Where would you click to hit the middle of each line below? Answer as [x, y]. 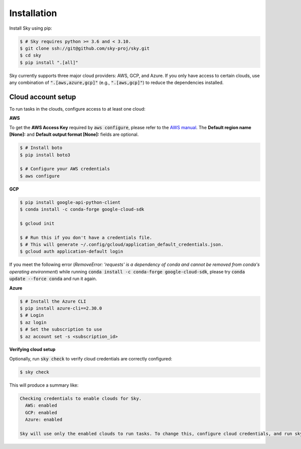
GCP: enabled [41, 413]
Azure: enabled [44, 420]
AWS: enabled [41, 406]
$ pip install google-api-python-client [70, 202]
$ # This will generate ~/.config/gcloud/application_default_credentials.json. [122, 245]
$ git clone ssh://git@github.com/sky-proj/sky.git [85, 48]
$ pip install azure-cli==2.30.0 [61, 308]
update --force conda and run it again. [53, 279]
